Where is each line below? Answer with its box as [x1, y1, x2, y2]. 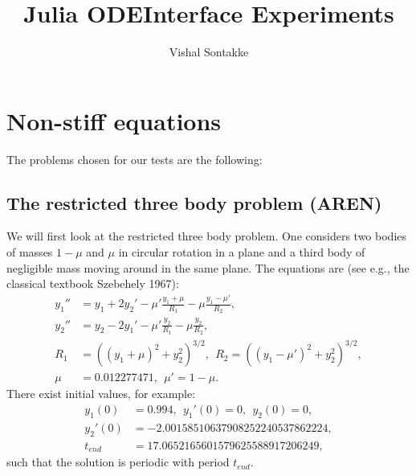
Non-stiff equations [6, 104, 222, 137]
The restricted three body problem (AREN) [6, 190, 382, 215]
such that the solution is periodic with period [6, 453, 230, 470]
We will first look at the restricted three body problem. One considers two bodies [6, 228, 407, 244]
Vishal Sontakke [169, 43, 249, 60]
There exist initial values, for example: [6, 385, 196, 402]
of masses [6, 244, 53, 261]
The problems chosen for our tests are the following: [6, 150, 263, 167]
